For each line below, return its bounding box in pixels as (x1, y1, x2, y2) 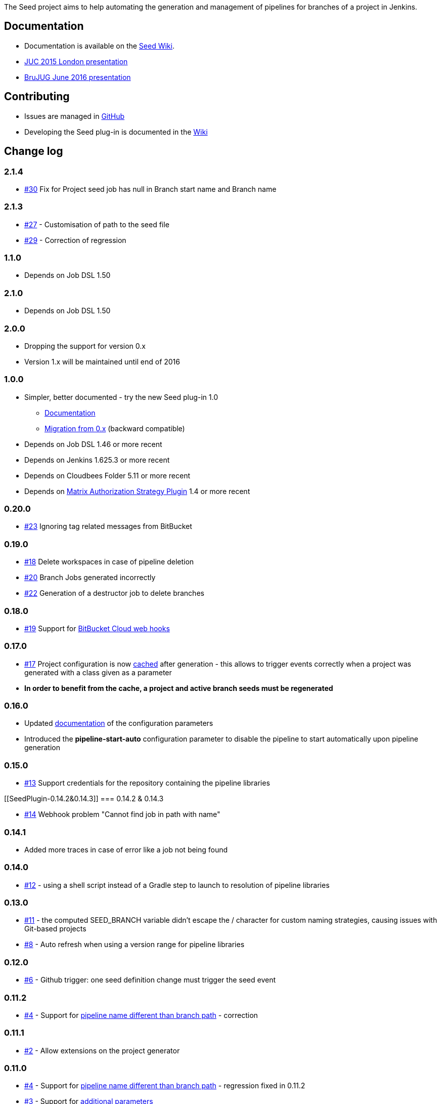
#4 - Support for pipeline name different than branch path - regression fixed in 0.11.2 (24, 1081, 305, 1090)
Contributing (4, 90, 70, 103)
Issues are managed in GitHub (24, 111, 125, 120)
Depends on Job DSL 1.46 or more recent (24, 439, 162, 448)
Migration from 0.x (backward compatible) (45, 424, 185, 433)
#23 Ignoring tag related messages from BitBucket (24, 522, 192, 531)
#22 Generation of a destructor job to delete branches (24, 589, 204, 598)
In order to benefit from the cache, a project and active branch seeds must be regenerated (24, 683, 333, 692)
